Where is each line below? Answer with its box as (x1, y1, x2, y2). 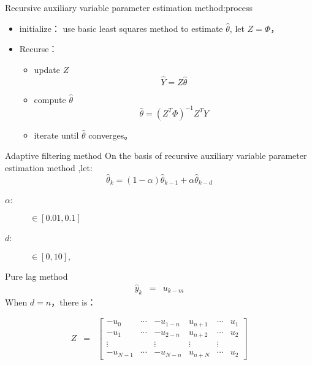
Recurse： (19, 42, 58, 55)
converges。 (88, 128, 133, 141)
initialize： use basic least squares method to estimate (19, 21, 223, 34)
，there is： (51, 295, 96, 308)
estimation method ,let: (5, 161, 93, 174)
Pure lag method (5, 269, 68, 282)
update (34, 63, 60, 75)
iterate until (34, 128, 79, 141)
